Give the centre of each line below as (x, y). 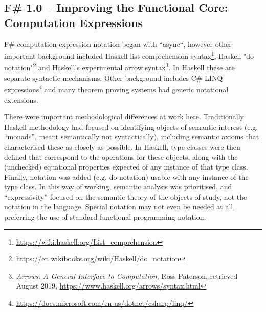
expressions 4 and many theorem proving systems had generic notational (116, 89)
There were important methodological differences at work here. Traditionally (124, 117)
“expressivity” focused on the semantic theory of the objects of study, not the (126, 196)
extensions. (21, 99)
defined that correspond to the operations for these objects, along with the (121, 157)
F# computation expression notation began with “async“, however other (118, 44)
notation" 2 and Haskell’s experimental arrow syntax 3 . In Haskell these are (119, 67)
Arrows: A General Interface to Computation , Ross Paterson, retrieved (127, 275)
